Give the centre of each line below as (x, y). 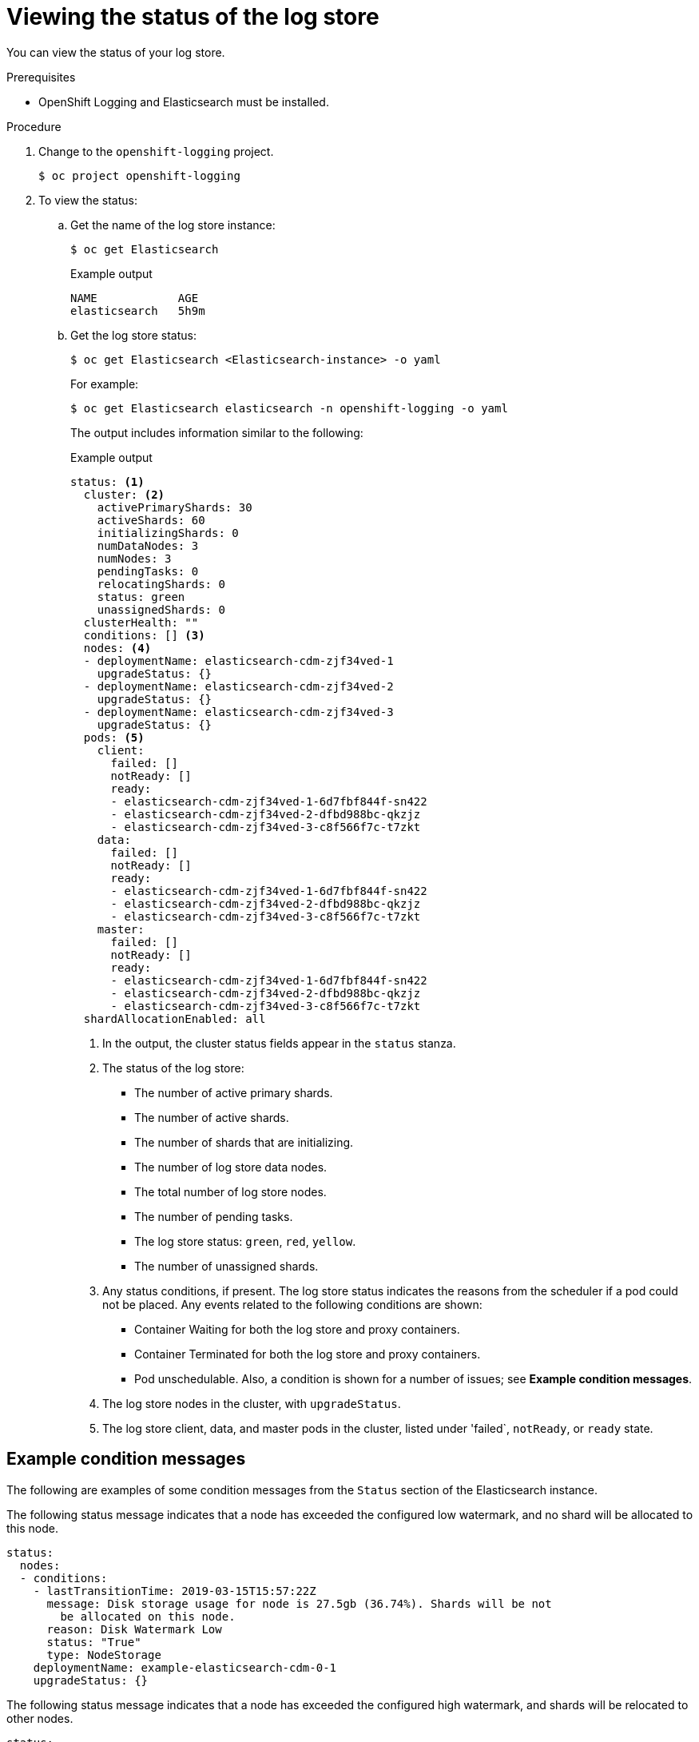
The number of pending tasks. (214, 1216)
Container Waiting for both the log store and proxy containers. (297, 1329)
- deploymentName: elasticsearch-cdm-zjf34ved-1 (238, 660)
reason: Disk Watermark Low (134, 1629)
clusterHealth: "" (141, 622)
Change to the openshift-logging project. (156, 151)
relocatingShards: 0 (161, 584)
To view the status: (88, 200)
